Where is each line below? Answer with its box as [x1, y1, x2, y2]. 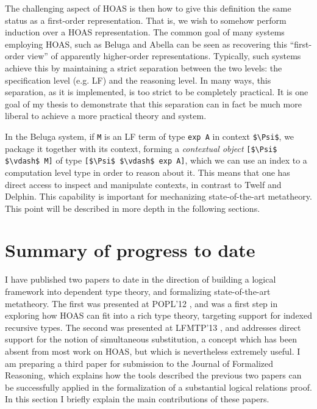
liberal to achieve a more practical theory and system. [5, 109, 207, 122]
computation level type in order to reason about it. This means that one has [5, 165, 290, 178]
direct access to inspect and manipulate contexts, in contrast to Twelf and [5, 178, 282, 190]
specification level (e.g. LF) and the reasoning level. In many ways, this [5, 73, 271, 86]
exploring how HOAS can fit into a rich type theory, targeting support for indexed [5, 309, 312, 322]
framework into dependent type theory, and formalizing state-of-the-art [5, 285, 271, 297]
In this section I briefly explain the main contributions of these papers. [5, 393, 269, 405]
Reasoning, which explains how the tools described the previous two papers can [5, 369, 302, 382]
